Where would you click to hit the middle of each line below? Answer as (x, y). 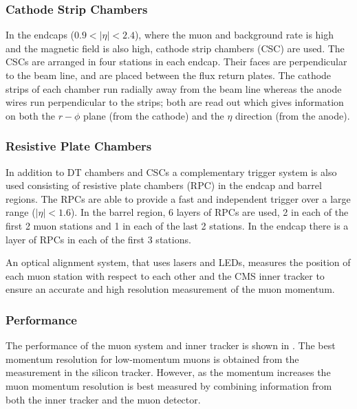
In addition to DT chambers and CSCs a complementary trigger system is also (171, 172)
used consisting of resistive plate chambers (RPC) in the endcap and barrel (164, 185)
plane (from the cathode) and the (154, 115)
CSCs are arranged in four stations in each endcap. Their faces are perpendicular (176, 62)
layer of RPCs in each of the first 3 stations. (98, 239)
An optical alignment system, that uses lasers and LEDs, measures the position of (178, 262)
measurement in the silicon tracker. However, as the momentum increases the (168, 372)
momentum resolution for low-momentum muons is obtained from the (152, 358)
